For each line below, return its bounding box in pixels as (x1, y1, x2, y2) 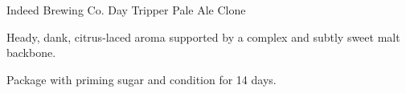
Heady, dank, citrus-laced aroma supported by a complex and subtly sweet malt (6, 28, 400, 45)
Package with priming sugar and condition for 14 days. (6, 71, 277, 87)
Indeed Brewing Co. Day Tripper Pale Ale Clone (6, 2, 246, 18)
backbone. (6, 44, 56, 61)
